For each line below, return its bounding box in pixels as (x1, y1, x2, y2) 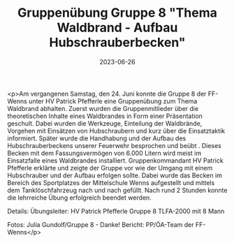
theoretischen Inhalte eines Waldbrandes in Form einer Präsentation (7, 112, 203, 120)
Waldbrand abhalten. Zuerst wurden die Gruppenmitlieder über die (7, 104, 199, 112)
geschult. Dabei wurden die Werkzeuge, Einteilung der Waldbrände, (7, 119, 203, 127)
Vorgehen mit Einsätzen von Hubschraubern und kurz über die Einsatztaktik (7, 126, 226, 135)
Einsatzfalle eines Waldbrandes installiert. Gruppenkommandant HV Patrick (7, 156, 224, 165)
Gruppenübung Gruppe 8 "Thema (17, 5, 218, 21)
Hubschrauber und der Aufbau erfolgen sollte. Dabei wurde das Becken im (7, 171, 222, 179)
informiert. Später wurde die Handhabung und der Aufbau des (7, 134, 187, 142)
